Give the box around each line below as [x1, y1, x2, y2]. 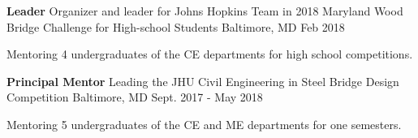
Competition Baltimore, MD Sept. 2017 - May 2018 [6, 88, 263, 106]
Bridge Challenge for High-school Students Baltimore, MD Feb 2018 [6, 18, 345, 35]
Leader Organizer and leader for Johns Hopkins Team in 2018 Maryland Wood [6, 2, 403, 19]
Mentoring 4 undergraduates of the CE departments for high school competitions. [6, 45, 413, 63]
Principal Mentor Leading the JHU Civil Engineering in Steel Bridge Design [6, 72, 399, 89]
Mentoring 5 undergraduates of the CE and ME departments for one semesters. [6, 115, 402, 132]
